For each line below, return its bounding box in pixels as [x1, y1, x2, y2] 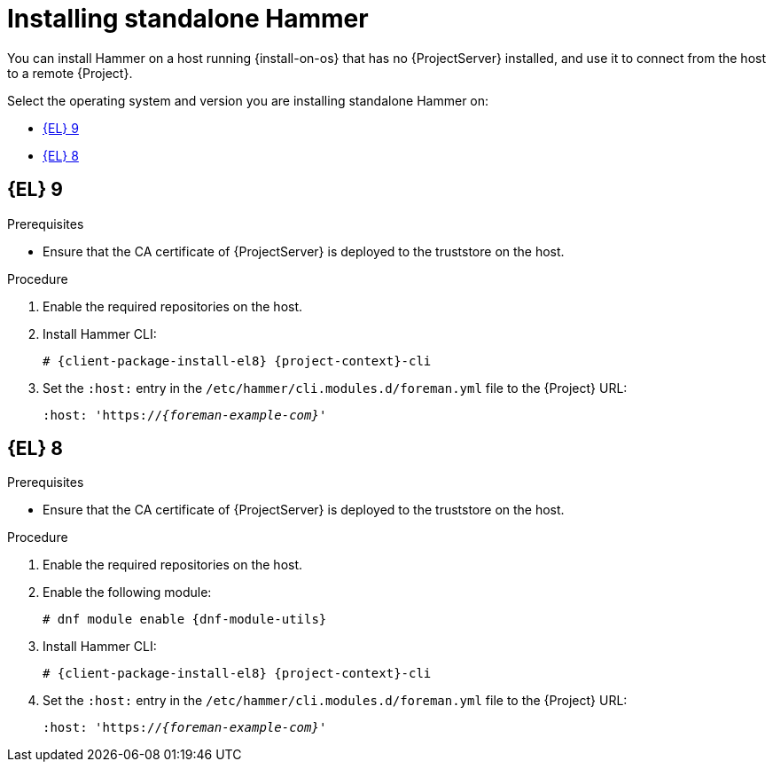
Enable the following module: [43, 585, 212, 600]
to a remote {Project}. [7, 65, 133, 81]
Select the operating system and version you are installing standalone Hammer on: [7, 92, 489, 108]
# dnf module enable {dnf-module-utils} [43, 612, 327, 627]
